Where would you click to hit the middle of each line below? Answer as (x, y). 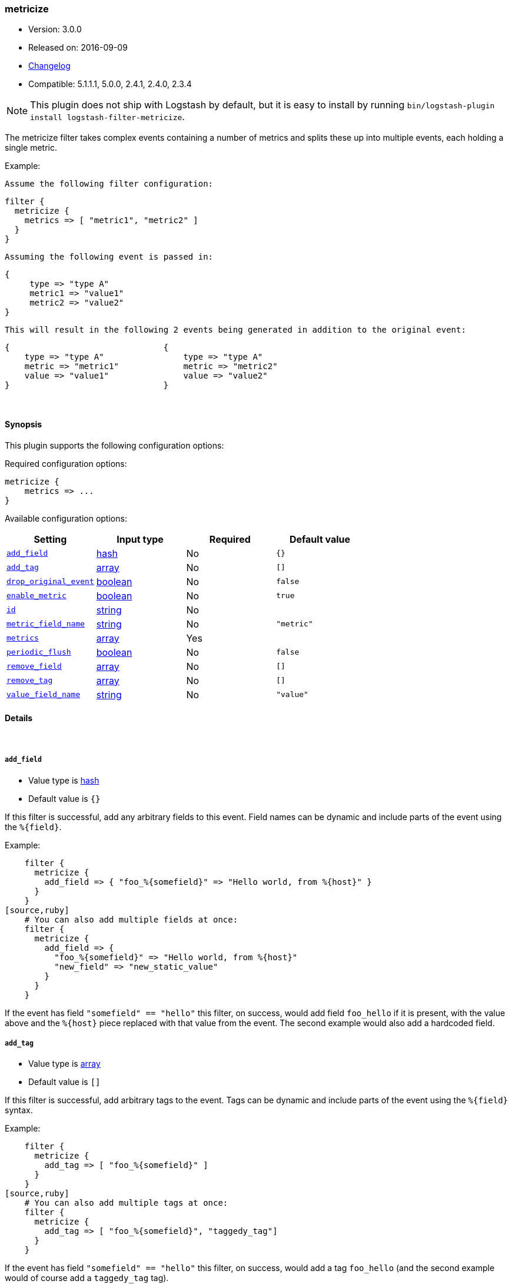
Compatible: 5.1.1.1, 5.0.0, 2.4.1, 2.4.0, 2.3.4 (110, 84)
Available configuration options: (66, 518)
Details (19, 718)
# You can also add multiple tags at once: (126, 1203)
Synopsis (24, 424)
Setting (50, 539)
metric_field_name (46, 624)
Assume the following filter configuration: (109, 184)
